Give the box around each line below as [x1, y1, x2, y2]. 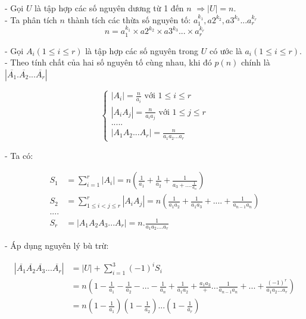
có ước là [209, 44, 242, 57]
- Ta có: [5, 149, 33, 161]
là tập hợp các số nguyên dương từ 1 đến [35, 2, 184, 14]
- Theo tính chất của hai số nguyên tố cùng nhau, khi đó [5, 56, 212, 68]
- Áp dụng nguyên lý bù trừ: [5, 239, 109, 252]
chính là [241, 56, 270, 68]
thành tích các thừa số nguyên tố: [67, 13, 191, 26]
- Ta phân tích [5, 13, 57, 26]
